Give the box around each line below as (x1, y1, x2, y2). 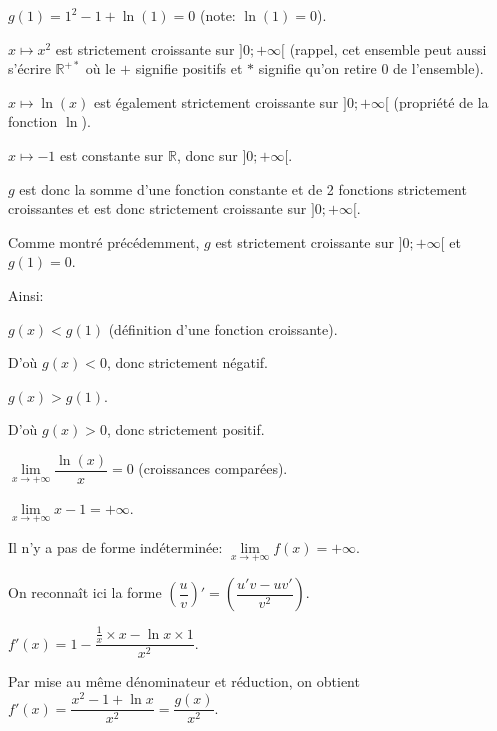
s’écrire (8, 58, 51, 79)
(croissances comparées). (138, 458, 288, 479)
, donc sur (176, 144, 238, 165)
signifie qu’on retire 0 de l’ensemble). (258, 58, 484, 79)
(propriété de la (393, 91, 489, 112)
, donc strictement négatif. (106, 352, 268, 373)
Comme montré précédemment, (8, 231, 200, 252)
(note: (199, 5, 236, 25)
